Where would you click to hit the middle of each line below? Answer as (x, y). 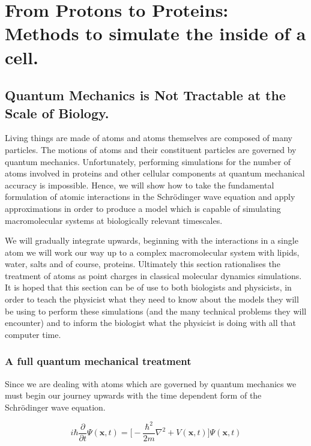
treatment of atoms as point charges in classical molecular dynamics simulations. (153, 275)
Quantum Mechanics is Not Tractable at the (145, 95)
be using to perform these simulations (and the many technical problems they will (156, 311)
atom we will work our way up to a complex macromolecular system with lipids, (152, 252)
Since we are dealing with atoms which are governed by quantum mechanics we (151, 383)
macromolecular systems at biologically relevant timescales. (114, 220)
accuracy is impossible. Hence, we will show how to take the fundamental (140, 185)
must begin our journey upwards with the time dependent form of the (133, 395)
